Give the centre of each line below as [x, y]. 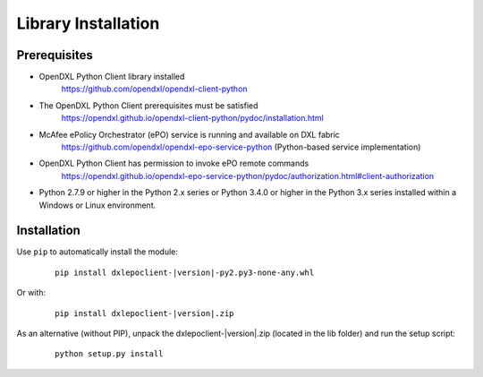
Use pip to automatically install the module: [97, 252]
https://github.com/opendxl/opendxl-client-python [154, 89]
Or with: [31, 293]
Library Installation [88, 23]
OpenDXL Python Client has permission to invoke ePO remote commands [174, 163]
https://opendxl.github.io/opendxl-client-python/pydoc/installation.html [192, 118]
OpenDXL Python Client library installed [112, 77]
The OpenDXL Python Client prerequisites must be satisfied [148, 105]
